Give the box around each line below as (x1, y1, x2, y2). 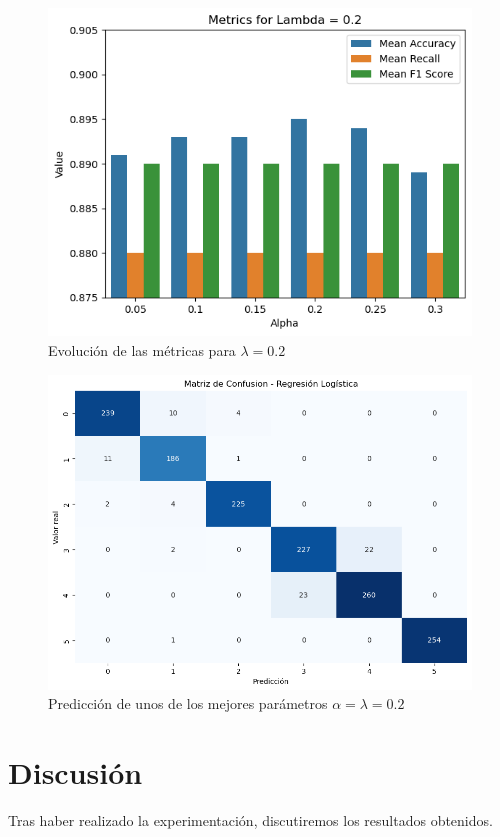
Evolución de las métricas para (48, 339, 236, 360)
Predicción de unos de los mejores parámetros (48, 693, 328, 714)
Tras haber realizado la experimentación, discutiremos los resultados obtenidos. (8, 810, 493, 831)
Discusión (8, 752, 143, 793)
